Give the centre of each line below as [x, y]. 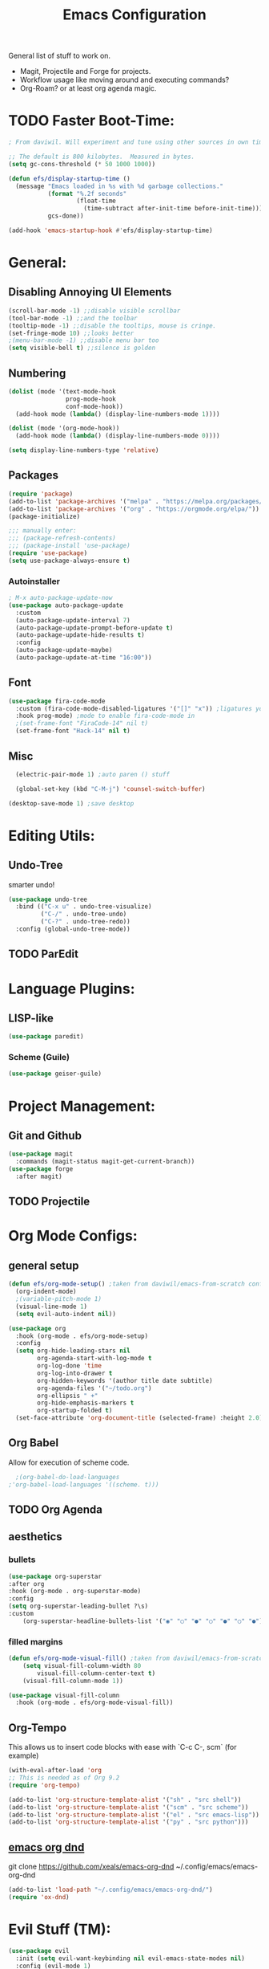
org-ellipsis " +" [68, 1396]
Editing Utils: [52, 836]
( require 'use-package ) [48, 553]
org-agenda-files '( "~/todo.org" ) [94, 1388]
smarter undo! [32, 884]
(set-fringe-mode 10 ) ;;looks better [71, 333]
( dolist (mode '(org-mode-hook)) [64, 428]
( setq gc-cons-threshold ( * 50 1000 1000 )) [82, 164]
